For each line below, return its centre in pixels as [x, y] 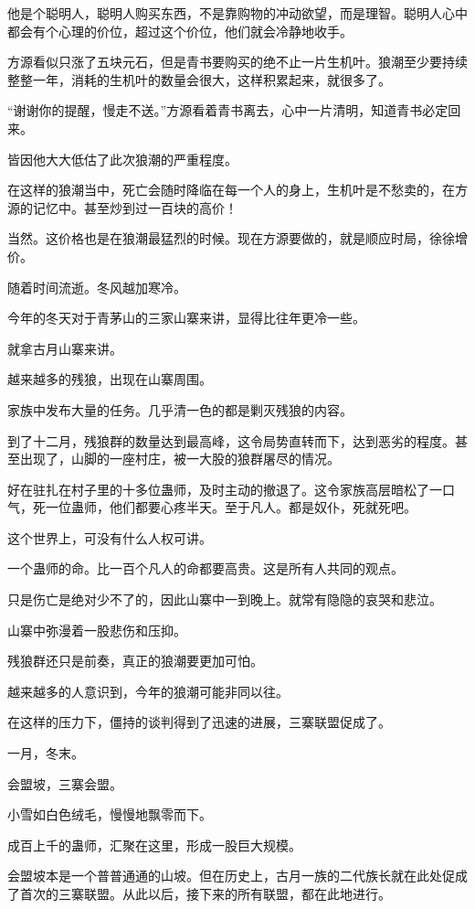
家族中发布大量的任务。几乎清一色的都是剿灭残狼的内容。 [180, 409]
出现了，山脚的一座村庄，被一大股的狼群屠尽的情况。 [179, 459]
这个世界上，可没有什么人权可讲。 [110, 537]
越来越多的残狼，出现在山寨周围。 [110, 379]
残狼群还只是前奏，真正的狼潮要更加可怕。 [135, 661]
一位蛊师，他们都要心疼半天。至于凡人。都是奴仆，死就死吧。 [231, 507]
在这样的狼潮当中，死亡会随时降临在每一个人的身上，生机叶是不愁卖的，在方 [237, 190]
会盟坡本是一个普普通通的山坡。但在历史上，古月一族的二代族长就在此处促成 [237, 876]
